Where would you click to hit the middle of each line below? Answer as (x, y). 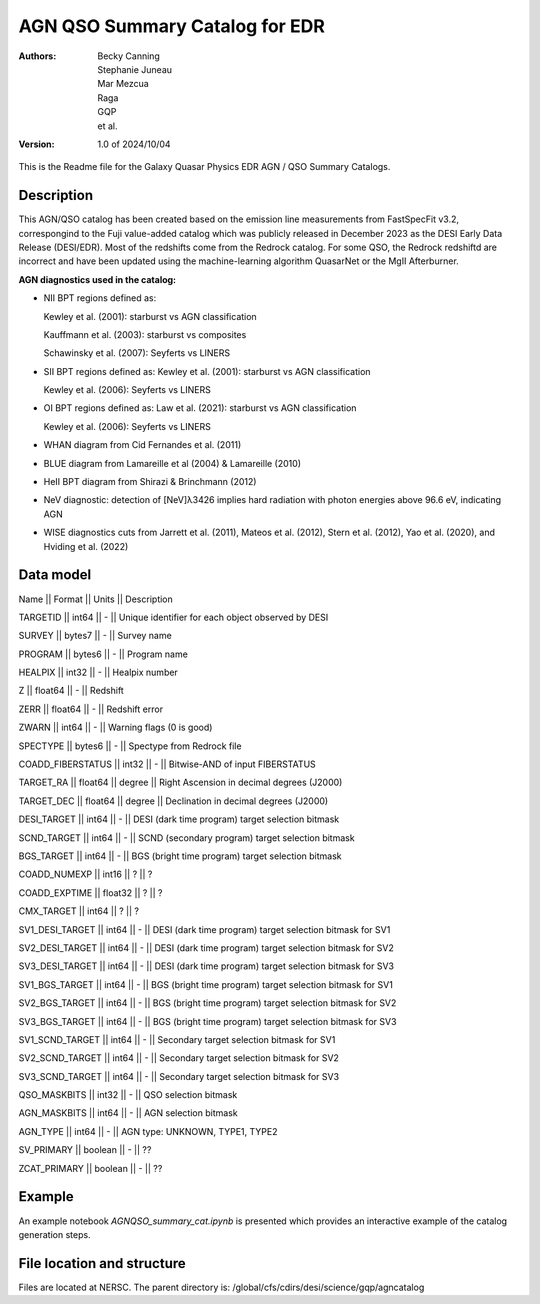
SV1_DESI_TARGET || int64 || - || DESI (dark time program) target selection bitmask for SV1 (204, 929)
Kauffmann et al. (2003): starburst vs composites (145, 334)
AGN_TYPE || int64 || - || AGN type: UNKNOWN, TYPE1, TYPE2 (148, 1131)
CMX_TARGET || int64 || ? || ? (79, 911)
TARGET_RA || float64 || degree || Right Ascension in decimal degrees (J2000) (180, 782)
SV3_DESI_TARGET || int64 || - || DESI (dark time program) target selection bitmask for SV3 (206, 966)
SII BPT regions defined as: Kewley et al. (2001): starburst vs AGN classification (207, 371)
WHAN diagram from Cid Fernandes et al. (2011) (142, 445)
